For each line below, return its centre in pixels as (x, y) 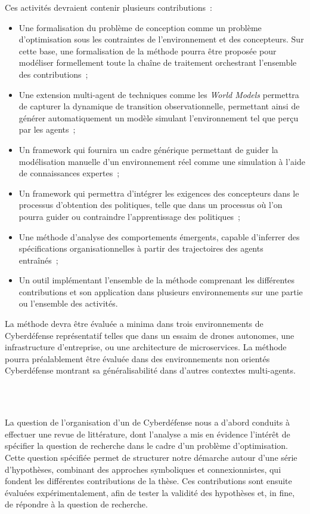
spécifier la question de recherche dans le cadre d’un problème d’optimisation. (146, 446)
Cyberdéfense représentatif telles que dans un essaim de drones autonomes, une (150, 335)
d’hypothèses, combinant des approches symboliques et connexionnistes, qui (143, 469)
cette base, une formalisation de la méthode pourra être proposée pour (148, 51)
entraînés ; (38, 260)
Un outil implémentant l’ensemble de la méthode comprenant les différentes (157, 280)
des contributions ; (53, 74)
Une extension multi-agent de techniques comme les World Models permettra (159, 94)
